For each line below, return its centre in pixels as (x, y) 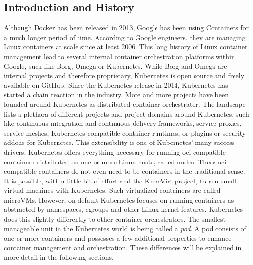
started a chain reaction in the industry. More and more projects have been (116, 94)
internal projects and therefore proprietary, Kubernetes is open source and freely (124, 75)
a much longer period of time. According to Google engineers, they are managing (125, 37)
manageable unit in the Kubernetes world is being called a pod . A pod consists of (125, 228)
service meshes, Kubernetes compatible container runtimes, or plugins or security (125, 132)
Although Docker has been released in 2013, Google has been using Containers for (126, 28)
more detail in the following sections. (59, 257)
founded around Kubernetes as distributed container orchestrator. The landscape (125, 104)
